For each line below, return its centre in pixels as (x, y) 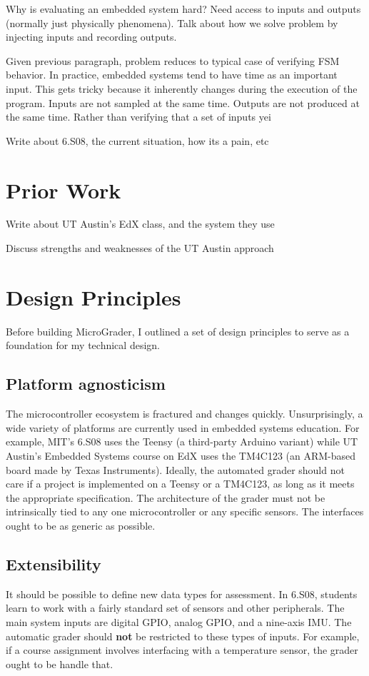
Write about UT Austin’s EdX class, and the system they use (140, 224)
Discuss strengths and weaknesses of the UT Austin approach (140, 248)
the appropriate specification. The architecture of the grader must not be (166, 497)
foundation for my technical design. (83, 345)
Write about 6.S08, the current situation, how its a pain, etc (137, 140)
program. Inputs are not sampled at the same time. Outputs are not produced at (183, 102)
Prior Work (64, 190)
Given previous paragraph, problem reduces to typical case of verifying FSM (173, 60)
